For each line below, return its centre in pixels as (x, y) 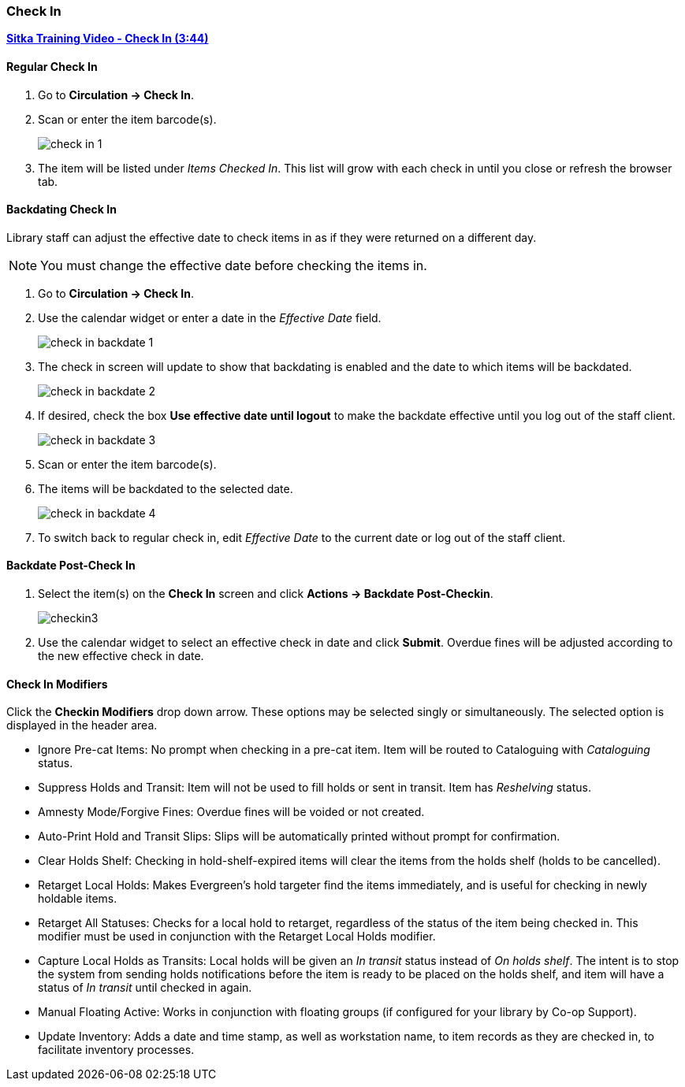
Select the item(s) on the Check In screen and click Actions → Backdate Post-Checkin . (266, 594)
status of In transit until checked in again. (145, 988)
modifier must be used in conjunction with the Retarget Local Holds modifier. (237, 937)
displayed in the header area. (82, 725)
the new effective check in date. (121, 656)
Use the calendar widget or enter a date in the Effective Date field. (210, 317)
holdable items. (78, 899)
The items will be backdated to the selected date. (166, 488)
